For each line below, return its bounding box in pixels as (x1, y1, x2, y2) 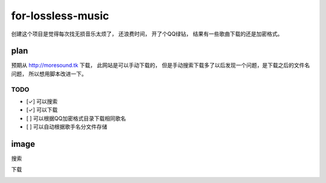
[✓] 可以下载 (26, 106, 58, 114)
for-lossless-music (11, 9, 109, 22)
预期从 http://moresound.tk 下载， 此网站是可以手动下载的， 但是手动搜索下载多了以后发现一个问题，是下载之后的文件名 (11, 62, 310, 69)
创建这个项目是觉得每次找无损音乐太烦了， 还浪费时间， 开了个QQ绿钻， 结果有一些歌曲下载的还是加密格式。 (11, 30, 283, 37)
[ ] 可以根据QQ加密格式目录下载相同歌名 (26, 115, 126, 122)
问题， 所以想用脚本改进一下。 (11, 70, 87, 77)
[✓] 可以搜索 (26, 97, 58, 105)
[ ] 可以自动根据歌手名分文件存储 (26, 123, 108, 130)
